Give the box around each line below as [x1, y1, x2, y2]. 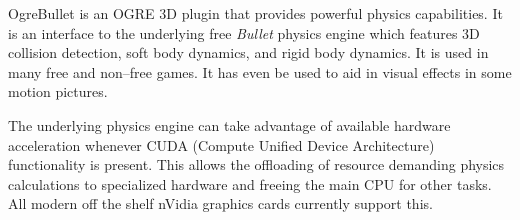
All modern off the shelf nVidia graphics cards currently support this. [8, 193, 433, 214]
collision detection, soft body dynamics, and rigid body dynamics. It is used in [8, 42, 489, 63]
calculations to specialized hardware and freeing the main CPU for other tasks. [8, 173, 492, 194]
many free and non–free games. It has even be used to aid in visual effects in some [8, 61, 512, 82]
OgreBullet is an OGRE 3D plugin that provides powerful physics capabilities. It [8, 3, 503, 23]
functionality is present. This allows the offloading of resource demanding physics [8, 154, 505, 175]
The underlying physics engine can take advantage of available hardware [8, 114, 451, 135]
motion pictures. [8, 81, 108, 102]
